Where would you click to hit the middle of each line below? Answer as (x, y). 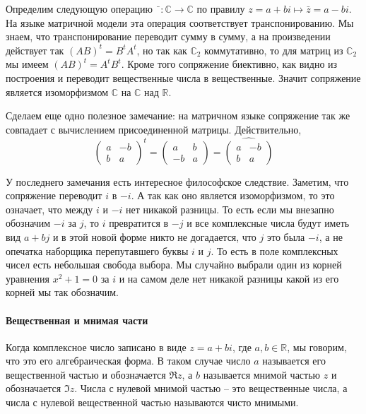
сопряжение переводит (54, 195)
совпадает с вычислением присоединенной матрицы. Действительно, (154, 129)
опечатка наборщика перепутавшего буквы (97, 250)
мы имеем (27, 64)
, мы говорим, (317, 347)
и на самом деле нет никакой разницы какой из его (229, 278)
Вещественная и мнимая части (77, 320)
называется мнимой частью (262, 374)
